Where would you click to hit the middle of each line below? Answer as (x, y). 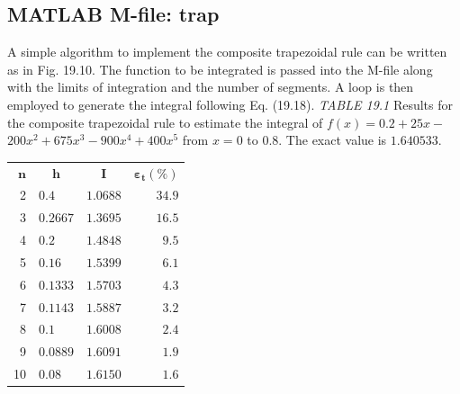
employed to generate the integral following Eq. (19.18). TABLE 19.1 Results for (230, 104)
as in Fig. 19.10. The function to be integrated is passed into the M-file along (220, 69)
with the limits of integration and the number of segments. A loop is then (211, 87)
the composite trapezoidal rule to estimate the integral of (165, 122)
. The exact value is (333, 140)
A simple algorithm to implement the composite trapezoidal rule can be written (227, 52)
